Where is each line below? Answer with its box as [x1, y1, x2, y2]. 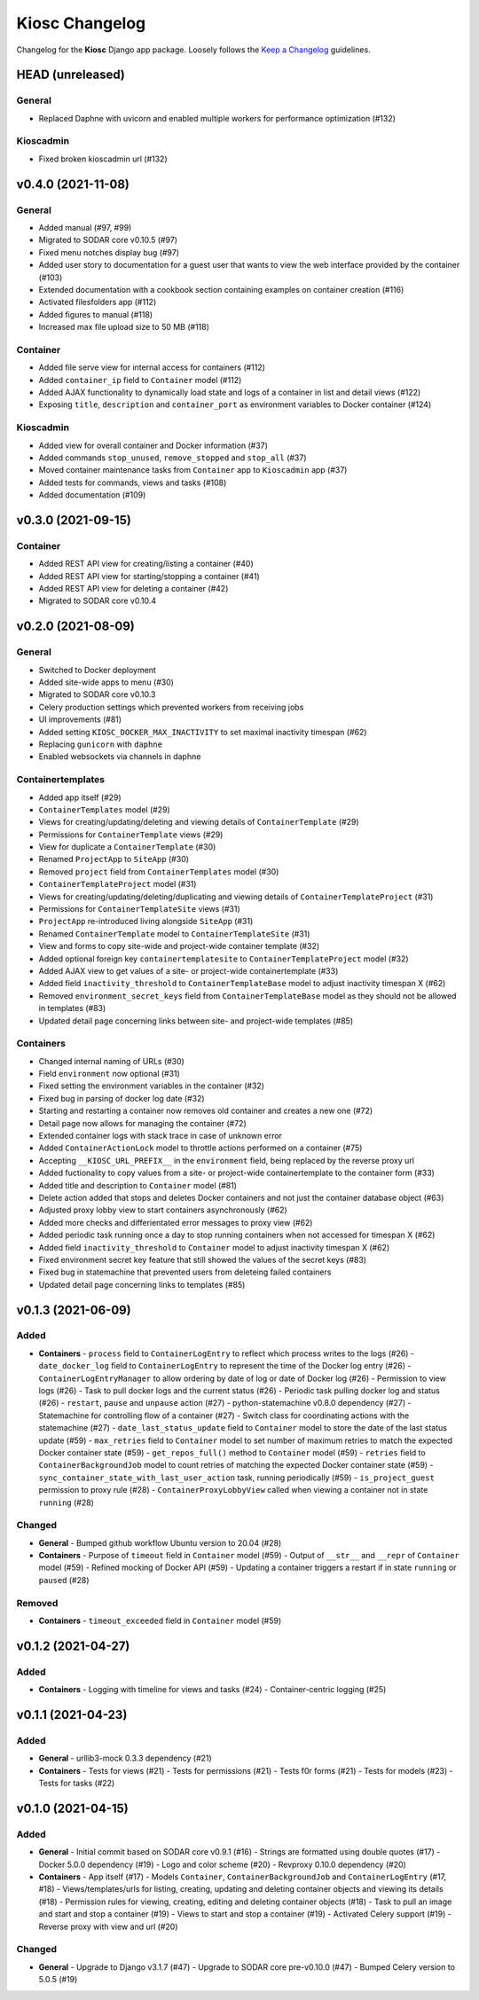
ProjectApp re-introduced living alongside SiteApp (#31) [38, 916, 254, 927]
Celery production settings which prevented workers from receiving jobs [38, 702, 304, 712]
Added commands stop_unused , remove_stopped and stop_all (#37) [38, 452, 307, 463]
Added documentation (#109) [38, 490, 146, 500]
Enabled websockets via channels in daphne [38, 751, 201, 762]
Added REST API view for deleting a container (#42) [38, 584, 229, 594]
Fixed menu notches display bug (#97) [38, 247, 180, 257]
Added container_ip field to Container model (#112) [38, 374, 242, 385]
